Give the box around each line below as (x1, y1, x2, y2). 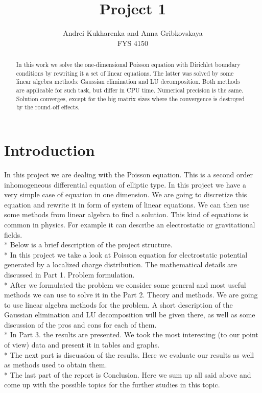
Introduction (4, 140, 95, 160)
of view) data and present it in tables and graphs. (4, 339, 160, 350)
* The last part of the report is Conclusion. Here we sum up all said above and (4, 369, 251, 380)
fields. (4, 229, 22, 240)
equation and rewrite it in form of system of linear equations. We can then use (4, 199, 250, 210)
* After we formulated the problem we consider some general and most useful (4, 279, 246, 290)
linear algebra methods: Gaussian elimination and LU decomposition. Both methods (16, 77, 240, 86)
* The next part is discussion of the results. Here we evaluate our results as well (4, 349, 254, 360)
